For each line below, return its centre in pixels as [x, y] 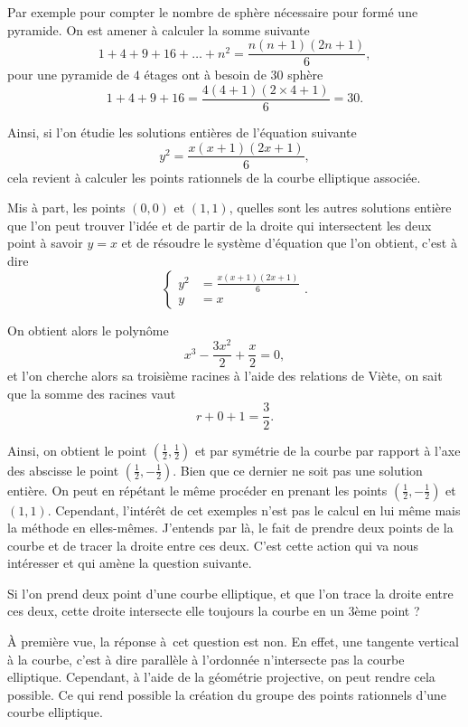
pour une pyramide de [69, 75]
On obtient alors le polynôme [88, 330]
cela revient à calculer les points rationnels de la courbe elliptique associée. [214, 177]
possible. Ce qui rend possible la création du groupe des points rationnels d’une [227, 694]
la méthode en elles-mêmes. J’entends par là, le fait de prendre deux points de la [230, 528]
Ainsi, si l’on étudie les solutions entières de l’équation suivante [182, 132]
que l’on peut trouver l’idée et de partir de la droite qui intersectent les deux [220, 225]
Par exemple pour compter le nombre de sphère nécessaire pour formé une [213, 12]
